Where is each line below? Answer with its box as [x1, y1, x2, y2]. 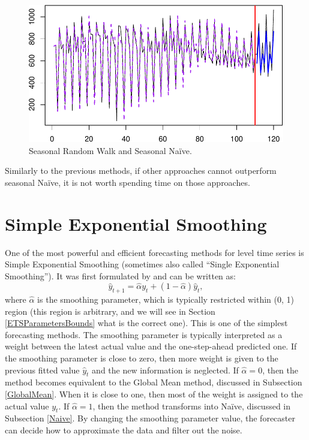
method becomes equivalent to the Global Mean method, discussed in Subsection [5, 376, 302, 388]
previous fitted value [5, 363, 80, 376]
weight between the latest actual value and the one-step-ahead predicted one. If [5, 340, 297, 352]
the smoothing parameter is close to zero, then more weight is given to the [5, 352, 278, 364]
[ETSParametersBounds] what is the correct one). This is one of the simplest [5, 317, 288, 329]
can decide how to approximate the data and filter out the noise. [5, 424, 242, 436]
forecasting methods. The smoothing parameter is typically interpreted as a [5, 328, 283, 340]
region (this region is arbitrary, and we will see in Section [5, 305, 215, 317]
